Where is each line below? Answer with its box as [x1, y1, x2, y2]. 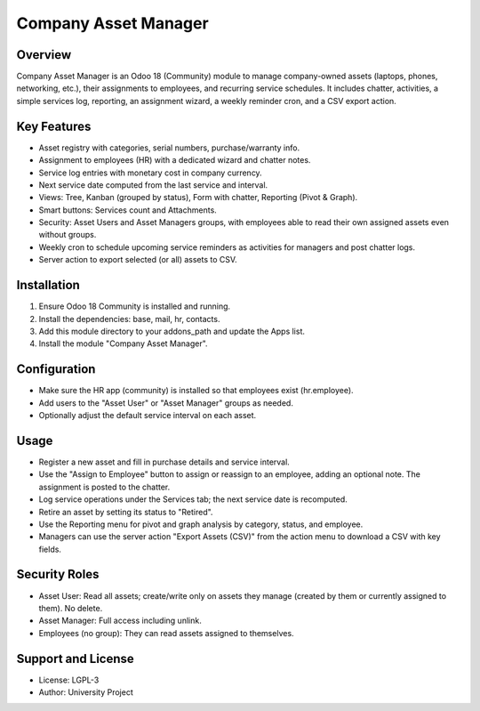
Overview [16, 47, 72, 62]
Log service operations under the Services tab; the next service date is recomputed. [38, 494, 348, 505]
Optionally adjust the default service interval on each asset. [38, 410, 257, 421]
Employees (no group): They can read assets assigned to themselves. [38, 627, 294, 638]
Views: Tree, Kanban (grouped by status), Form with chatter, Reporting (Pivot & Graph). [38, 192, 358, 203]
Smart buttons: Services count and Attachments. [38, 205, 217, 215]
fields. [38, 544, 62, 554]
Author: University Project [38, 687, 133, 698]
